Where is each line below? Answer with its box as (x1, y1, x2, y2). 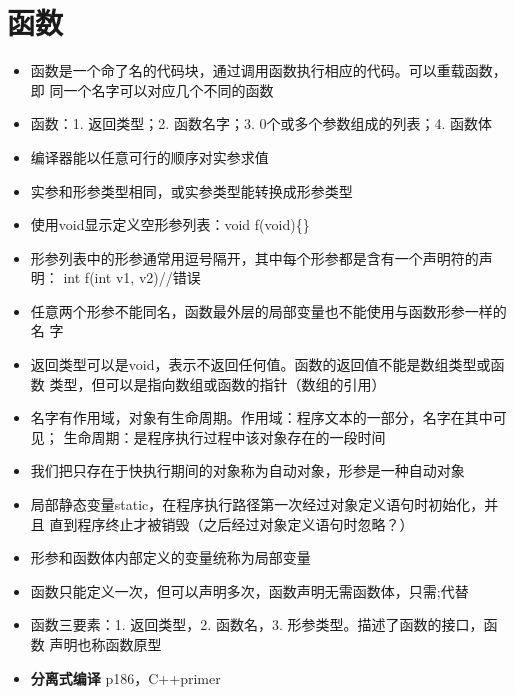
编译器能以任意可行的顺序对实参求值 (30, 146, 269, 167)
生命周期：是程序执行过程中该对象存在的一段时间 (63, 426, 386, 447)
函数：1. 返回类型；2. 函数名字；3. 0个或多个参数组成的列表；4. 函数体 (30, 113, 493, 134)
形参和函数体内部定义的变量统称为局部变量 (30, 547, 311, 568)
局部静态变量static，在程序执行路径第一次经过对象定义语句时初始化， (30, 494, 485, 515)
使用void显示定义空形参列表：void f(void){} (30, 214, 310, 235)
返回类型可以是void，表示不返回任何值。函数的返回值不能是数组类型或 (30, 354, 491, 375)
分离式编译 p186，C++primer (30, 667, 221, 688)
